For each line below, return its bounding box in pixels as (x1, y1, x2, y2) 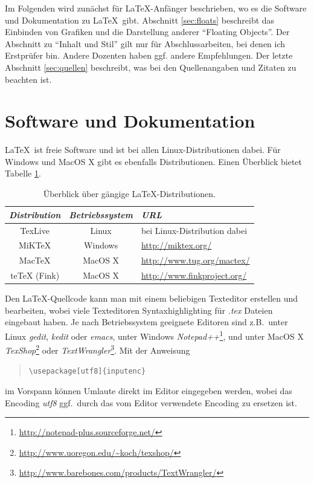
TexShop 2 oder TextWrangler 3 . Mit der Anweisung (5, 342, 190, 356)
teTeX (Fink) (10, 269, 60, 282)
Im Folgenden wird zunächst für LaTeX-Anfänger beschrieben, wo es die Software (5, 2, 307, 14)
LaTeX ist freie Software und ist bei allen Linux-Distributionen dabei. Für (5, 143, 281, 156)
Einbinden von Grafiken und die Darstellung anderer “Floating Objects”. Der (5, 25, 290, 38)
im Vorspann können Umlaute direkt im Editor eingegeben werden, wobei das (5, 384, 292, 397)
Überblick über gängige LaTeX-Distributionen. (43, 187, 216, 200)
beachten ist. (5, 73, 52, 85)
